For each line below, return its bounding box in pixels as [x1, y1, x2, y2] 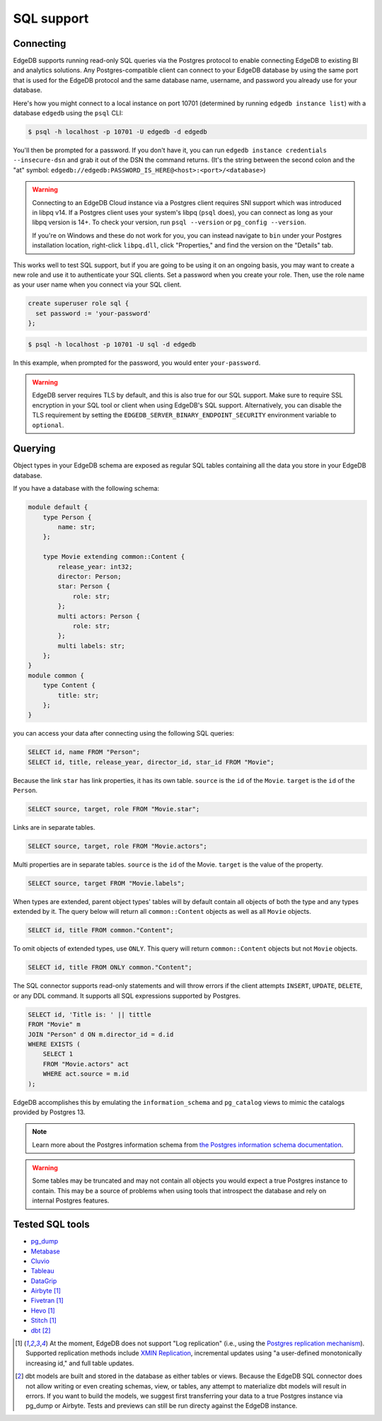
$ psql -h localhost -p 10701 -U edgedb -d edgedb [28, 128, 208, 136]
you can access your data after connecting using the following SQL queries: [13, 729, 235, 738]
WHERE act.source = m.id [42, 1070, 129, 1078]
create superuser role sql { [28, 299, 129, 308]
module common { [28, 671, 85, 679]
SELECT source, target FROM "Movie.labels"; [28, 879, 185, 888]
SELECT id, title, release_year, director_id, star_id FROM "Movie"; [28, 758, 274, 766]
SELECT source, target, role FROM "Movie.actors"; [28, 842, 208, 850]
